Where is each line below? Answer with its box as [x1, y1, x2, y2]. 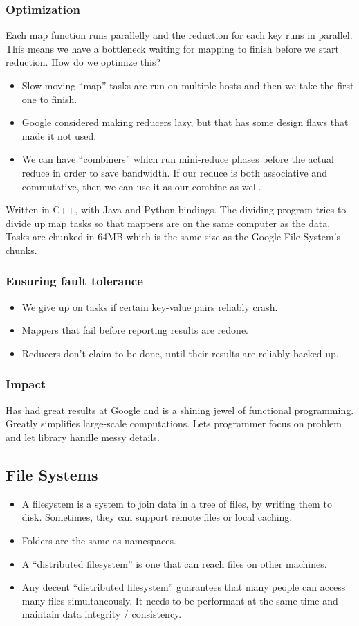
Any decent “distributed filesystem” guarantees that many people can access [21, 580, 346, 594]
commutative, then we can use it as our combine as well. [21, 179, 261, 193]
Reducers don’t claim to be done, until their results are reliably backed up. [21, 346, 339, 360]
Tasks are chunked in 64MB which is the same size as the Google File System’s [6, 229, 341, 244]
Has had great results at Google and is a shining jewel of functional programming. [6, 402, 354, 417]
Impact [6, 375, 46, 393]
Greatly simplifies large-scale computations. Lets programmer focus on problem [6, 416, 342, 431]
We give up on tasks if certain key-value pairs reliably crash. [21, 299, 278, 314]
